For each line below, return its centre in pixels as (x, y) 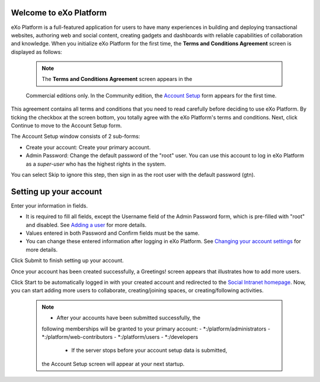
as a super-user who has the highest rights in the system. (96, 164)
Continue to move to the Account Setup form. (66, 126)
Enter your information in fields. (49, 205)
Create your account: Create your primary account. (88, 147)
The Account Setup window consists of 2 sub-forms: (76, 137)
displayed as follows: (36, 52)
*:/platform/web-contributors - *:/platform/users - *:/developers (120, 336)
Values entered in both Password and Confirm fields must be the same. (113, 233)
